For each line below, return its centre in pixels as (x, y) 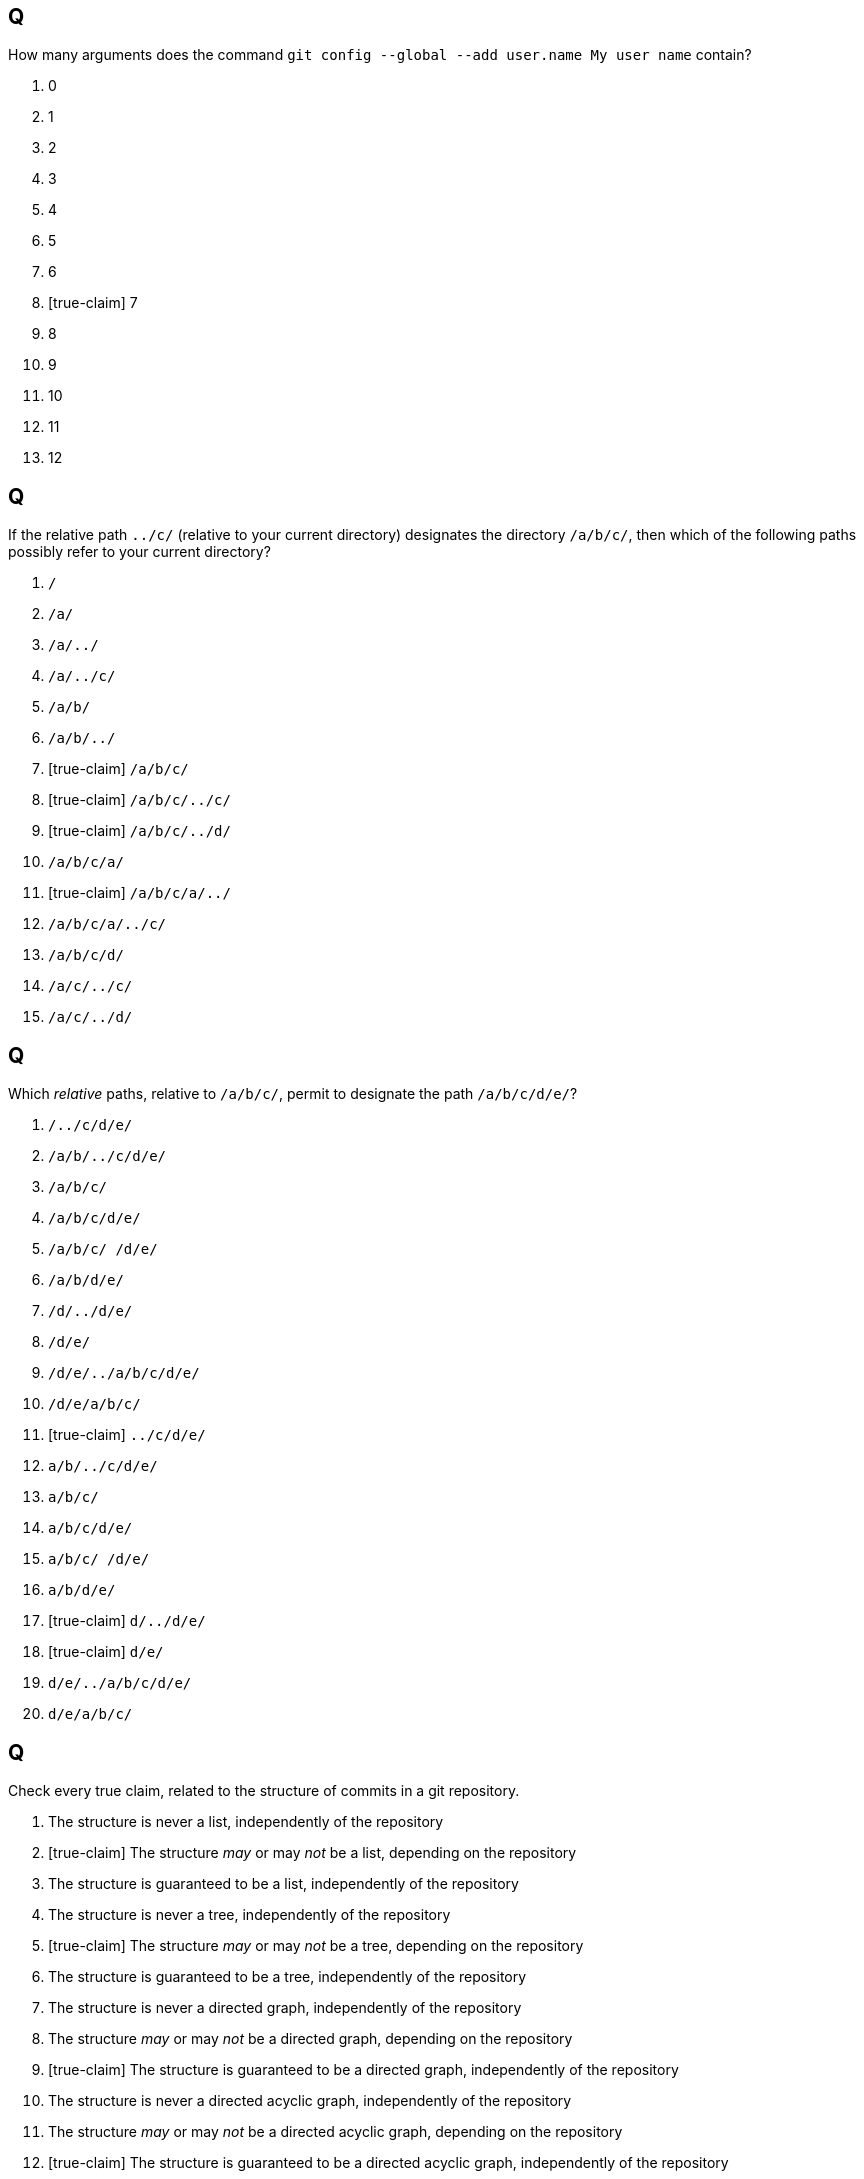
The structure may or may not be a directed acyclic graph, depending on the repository (335, 2131)
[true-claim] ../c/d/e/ (127, 1435)
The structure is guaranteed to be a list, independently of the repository (283, 1883)
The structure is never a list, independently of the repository (246, 1821)
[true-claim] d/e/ (106, 1652)
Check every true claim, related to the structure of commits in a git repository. (264, 1790)
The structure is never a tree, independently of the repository (249, 1914)
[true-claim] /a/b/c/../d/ (139, 831)
